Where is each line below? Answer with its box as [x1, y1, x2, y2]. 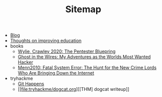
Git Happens [17, 81, 44, 87]
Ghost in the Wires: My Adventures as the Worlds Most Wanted [17, 54, 151, 60]
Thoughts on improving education [10, 38, 82, 44]
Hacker [17, 59, 33, 66]
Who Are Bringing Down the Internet [17, 70, 95, 76]
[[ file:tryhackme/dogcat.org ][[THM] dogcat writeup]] [17, 86, 129, 92]
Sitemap [65, 4, 102, 15]
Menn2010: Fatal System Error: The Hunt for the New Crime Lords [17, 64, 157, 71]
